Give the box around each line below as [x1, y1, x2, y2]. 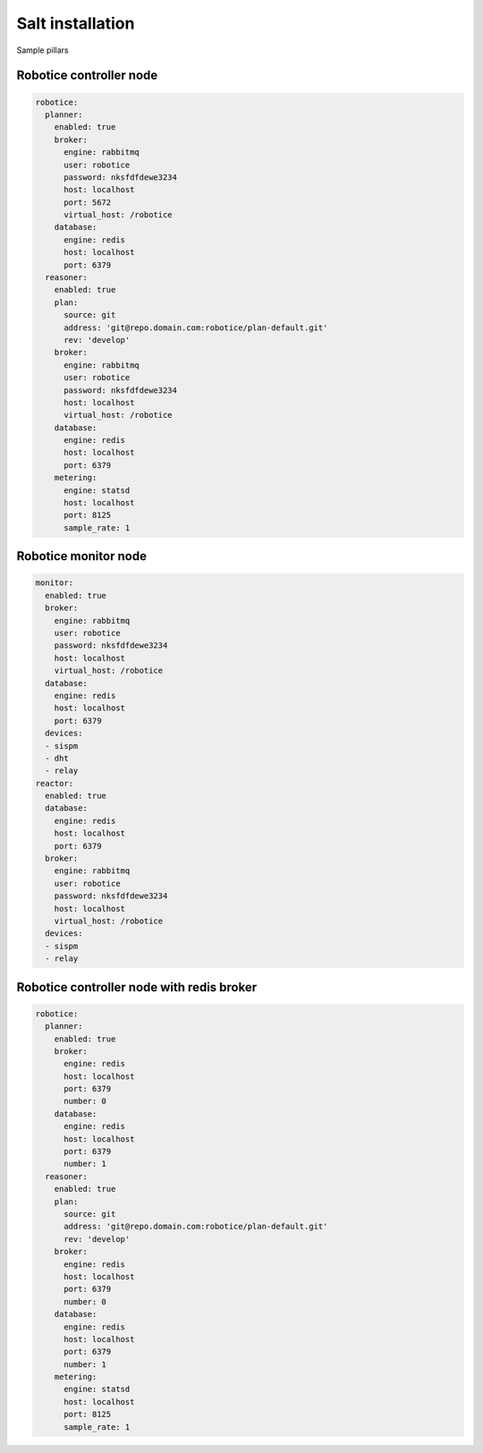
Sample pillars [16, 45, 69, 55]
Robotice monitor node [16, 548, 148, 564]
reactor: [35, 778, 74, 788]
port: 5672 [64, 197, 112, 208]
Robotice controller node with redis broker [16, 980, 258, 995]
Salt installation [16, 13, 135, 33]
